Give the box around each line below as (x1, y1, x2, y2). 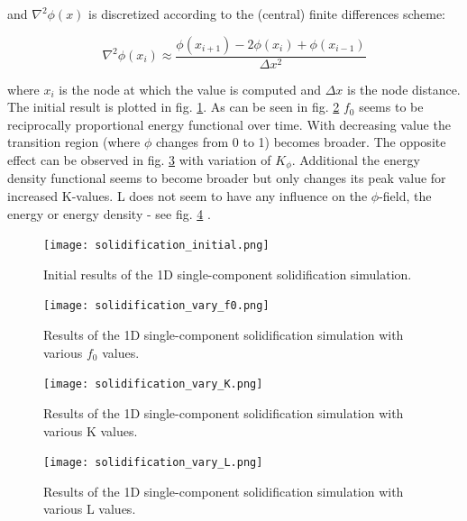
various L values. (43, 499, 136, 518)
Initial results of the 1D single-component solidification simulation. (43, 264, 412, 283)
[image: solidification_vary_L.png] (43, 456, 263, 470)
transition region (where (7, 133, 141, 151)
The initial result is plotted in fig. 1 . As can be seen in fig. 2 (7, 97, 340, 116)
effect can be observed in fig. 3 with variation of (7, 151, 271, 169)
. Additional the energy (291, 151, 420, 169)
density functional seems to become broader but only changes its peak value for (7, 169, 446, 187)
